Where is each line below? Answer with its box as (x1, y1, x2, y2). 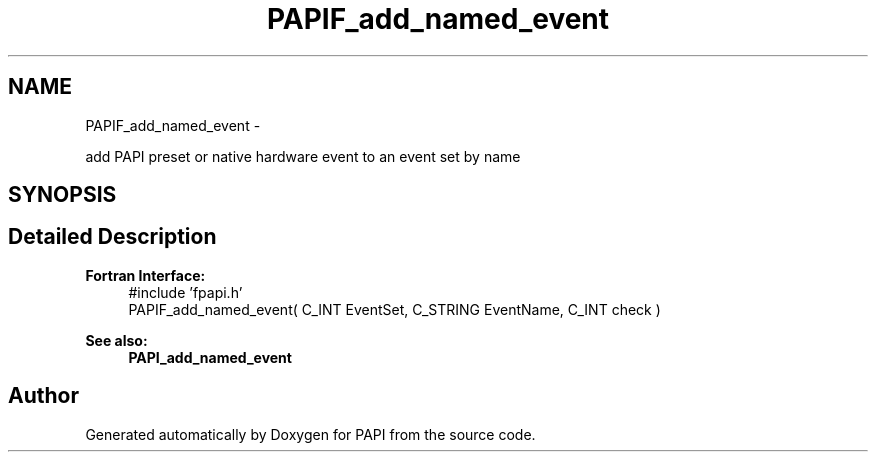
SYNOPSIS (8, 182, 117, 208)
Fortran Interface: (85, 266, 206, 284)
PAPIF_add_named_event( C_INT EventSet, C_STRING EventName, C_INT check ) (128, 300, 661, 318)
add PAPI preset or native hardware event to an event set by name (85, 147, 521, 165)
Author (8, 383, 79, 409)
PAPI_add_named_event (128, 348, 292, 366)
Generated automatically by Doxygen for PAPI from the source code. (85, 425, 536, 443)
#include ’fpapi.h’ (128, 283, 243, 301)
